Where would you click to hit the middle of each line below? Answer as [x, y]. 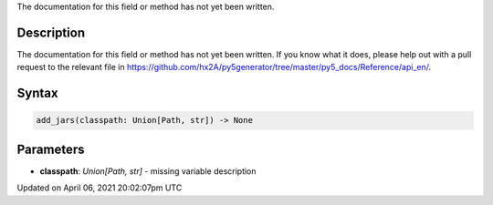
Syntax [37, 93]
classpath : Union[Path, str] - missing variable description [148, 171]
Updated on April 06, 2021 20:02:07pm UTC [100, 188]
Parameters [51, 149]
